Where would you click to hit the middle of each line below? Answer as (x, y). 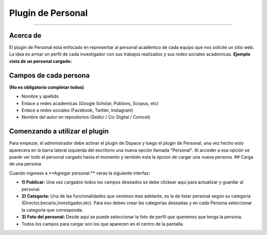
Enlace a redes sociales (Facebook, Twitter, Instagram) (77, 110)
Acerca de (25, 35)
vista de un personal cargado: (41, 61)
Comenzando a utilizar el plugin (59, 131)
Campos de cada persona (49, 75)
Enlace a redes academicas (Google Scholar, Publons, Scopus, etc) (90, 103)
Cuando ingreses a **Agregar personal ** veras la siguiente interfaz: (80, 173)
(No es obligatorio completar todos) (46, 87)
